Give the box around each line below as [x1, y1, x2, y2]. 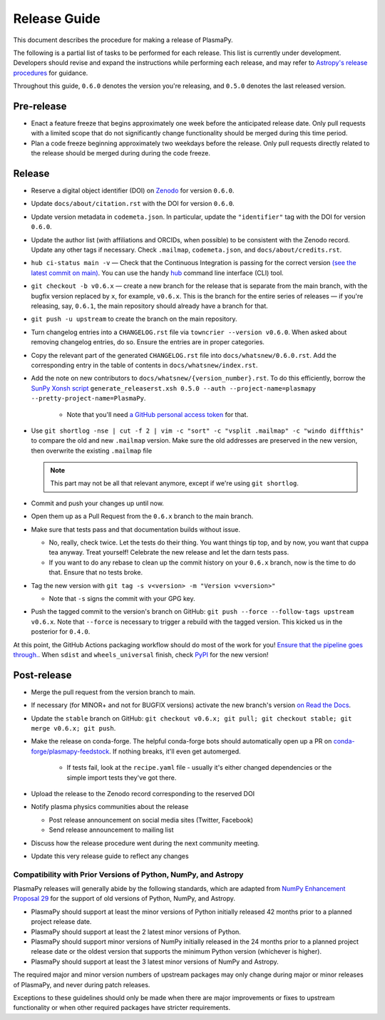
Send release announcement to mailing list [48, 825, 174, 834]
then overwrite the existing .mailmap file [31, 446, 153, 455]
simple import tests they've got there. [66, 773, 177, 782]
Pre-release [13, 100, 67, 112]
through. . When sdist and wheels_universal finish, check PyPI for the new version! [13, 650, 269, 659]
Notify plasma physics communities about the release [31, 803, 189, 811]
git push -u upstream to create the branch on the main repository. [31, 314, 238, 324]
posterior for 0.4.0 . [31, 627, 91, 636]
